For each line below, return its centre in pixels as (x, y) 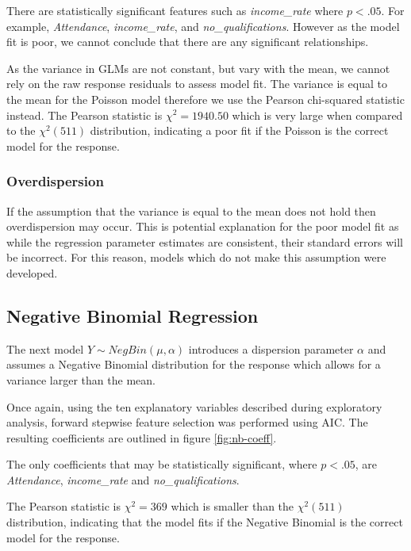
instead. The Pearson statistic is (85, 115)
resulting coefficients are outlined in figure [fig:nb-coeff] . (142, 437)
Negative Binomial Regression (133, 315)
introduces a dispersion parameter (271, 348)
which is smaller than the (232, 506)
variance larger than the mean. (81, 379)
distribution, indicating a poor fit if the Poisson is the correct (239, 130)
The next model (45, 348)
